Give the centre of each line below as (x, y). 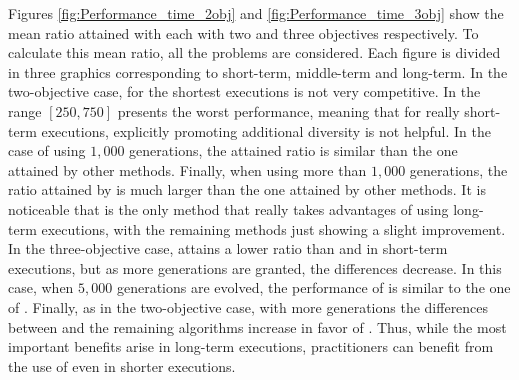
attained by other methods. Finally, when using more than (187, 169)
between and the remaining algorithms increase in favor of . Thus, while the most (257, 326)
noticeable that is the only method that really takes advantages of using (228, 208)
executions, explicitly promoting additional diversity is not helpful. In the (266, 130)
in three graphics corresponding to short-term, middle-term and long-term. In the (258, 71)
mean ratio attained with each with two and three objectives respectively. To (243, 32)
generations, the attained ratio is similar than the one (293, 150)
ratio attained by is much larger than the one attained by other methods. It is (247, 189)
